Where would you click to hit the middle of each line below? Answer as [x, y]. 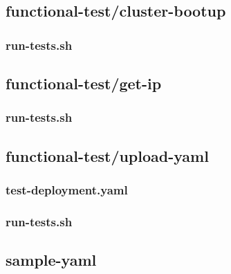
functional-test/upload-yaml [107, 155]
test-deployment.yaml [67, 189]
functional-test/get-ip [84, 83]
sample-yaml [51, 260]
